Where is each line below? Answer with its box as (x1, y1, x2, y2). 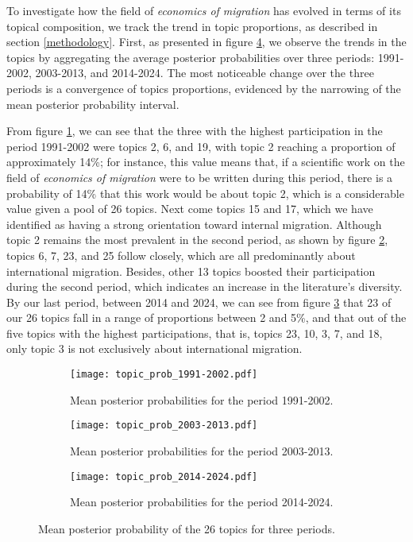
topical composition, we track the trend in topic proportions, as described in (6, 17, 378, 34)
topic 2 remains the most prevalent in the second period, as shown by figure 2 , (6, 231, 388, 248)
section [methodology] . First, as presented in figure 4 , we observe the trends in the (6, 33, 407, 50)
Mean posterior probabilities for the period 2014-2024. (70, 494, 334, 510)
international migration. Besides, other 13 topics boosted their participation (6, 262, 376, 279)
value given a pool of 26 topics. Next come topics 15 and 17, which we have (6, 200, 373, 217)
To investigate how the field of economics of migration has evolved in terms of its (6, 2, 401, 18)
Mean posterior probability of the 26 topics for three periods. (38, 520, 335, 536)
